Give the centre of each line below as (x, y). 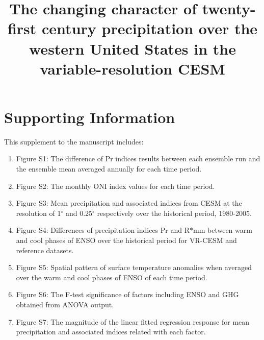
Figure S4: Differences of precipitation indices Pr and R (103, 230)
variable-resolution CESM (133, 68)
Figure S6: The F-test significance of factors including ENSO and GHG (127, 294)
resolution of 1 (38, 213)
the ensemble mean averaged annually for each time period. (109, 169)
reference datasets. (45, 250)
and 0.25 (79, 213)
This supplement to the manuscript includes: (74, 141)
